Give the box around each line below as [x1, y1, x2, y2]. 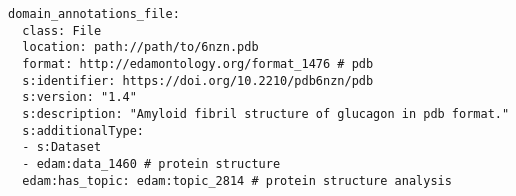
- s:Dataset [22, 140, 102, 155]
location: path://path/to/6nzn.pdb [22, 40, 259, 55]
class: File [22, 23, 102, 38]
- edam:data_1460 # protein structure [22, 156, 281, 171]
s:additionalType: [22, 123, 145, 138]
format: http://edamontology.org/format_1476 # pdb [22, 56, 374, 71]
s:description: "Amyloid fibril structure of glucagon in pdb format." [22, 106, 510, 121]
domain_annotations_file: [8, 7, 180, 21]
